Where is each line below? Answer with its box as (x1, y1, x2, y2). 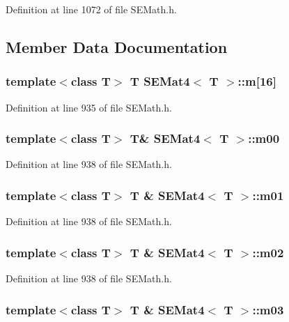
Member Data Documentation (6, 36, 228, 57)
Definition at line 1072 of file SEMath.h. (6, 2, 177, 16)
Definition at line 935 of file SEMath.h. (6, 100, 172, 114)
